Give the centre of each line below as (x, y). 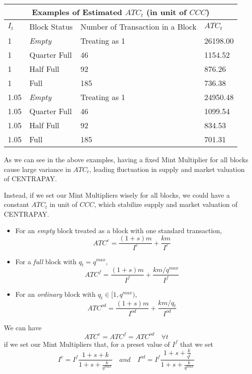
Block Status (51, 26)
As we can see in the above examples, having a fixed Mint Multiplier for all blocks (126, 159)
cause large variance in (38, 169)
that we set (197, 344)
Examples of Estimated (77, 12)
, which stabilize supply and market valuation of (166, 204)
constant (17, 204)
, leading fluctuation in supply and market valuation (167, 169)
